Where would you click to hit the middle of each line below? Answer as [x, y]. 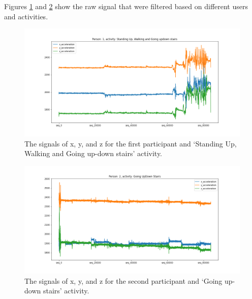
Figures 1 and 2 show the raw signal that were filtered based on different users [126, 6]
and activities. [26, 16]
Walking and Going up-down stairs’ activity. [93, 153]
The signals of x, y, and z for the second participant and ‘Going [123, 280]
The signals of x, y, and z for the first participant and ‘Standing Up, [131, 143]
